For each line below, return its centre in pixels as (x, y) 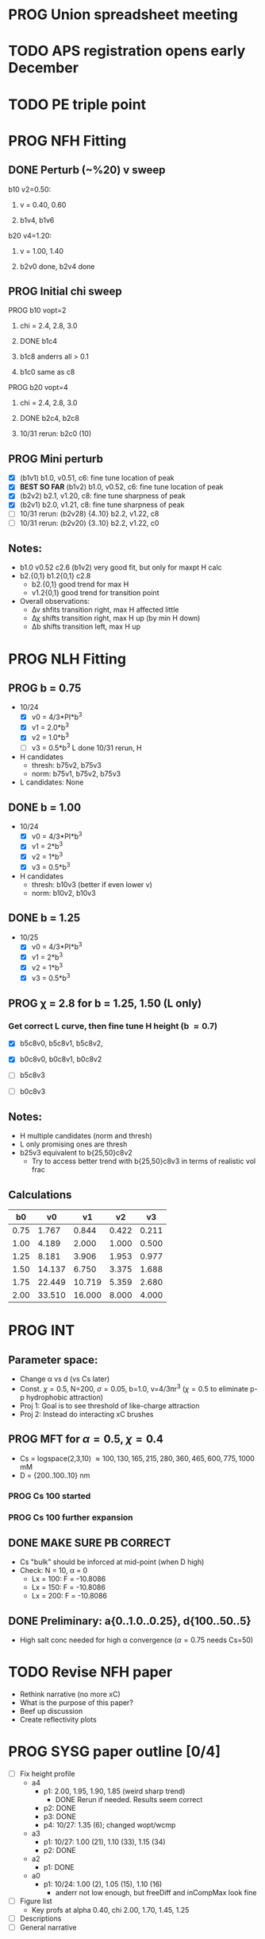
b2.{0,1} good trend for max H (80, 584)
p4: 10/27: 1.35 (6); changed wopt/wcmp (109, 1825)
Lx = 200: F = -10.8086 (69, 1596)
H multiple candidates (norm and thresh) (86, 1136)
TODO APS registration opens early (127, 51)
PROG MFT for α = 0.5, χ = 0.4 (86, 1439)
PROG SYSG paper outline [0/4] (114, 1752)
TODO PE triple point (77, 104)
